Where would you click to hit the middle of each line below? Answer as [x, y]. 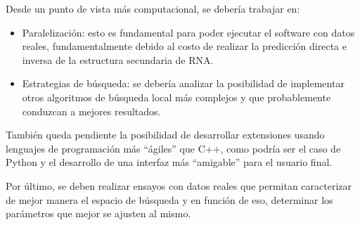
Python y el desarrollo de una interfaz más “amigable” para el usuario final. [169, 162]
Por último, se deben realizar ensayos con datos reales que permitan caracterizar [179, 185]
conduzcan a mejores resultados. [91, 111]
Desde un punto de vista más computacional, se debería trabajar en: [153, 8]
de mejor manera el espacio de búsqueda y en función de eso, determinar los [169, 199]
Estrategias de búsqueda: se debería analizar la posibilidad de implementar [183, 83]
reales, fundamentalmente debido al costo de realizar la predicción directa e [184, 46]
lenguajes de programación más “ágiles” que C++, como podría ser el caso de [173, 148]
